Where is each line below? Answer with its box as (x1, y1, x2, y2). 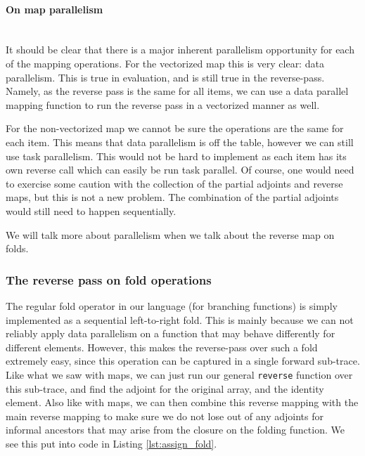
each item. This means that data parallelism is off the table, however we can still (6, 134, 354, 149)
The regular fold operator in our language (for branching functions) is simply (6, 298, 338, 313)
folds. (6, 241, 29, 256)
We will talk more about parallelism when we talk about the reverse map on (6, 227, 335, 242)
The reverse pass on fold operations (6, 271, 212, 288)
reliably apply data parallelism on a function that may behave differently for (6, 326, 335, 341)
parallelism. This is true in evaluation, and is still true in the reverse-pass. (6, 70, 325, 84)
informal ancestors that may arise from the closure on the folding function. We (6, 422, 345, 437)
